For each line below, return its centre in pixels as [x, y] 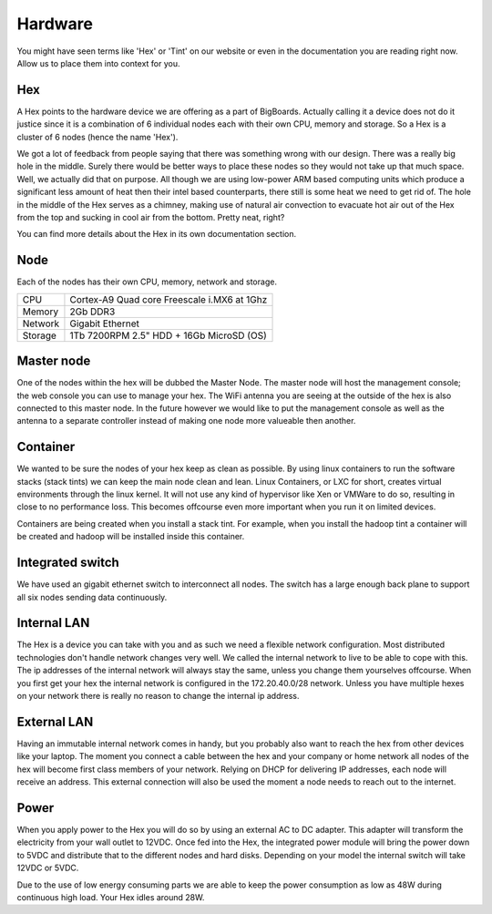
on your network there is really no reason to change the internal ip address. [158, 695]
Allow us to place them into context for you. [99, 63]
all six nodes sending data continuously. [92, 597]
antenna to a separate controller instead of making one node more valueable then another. [186, 421]
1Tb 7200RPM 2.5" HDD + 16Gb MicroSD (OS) [169, 335]
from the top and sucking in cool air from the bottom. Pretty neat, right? [151, 217]
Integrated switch [68, 563]
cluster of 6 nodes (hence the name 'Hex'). [97, 137]
